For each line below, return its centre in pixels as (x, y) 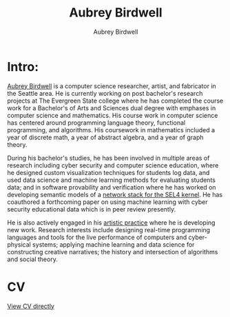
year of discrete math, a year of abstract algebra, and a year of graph (106, 137)
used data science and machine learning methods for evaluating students (111, 180)
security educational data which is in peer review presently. (92, 209)
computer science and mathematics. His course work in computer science (113, 115)
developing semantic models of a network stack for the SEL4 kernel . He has (115, 194)
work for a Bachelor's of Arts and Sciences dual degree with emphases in (112, 108)
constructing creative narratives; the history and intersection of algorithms (113, 252)
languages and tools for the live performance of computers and (97, 237)
